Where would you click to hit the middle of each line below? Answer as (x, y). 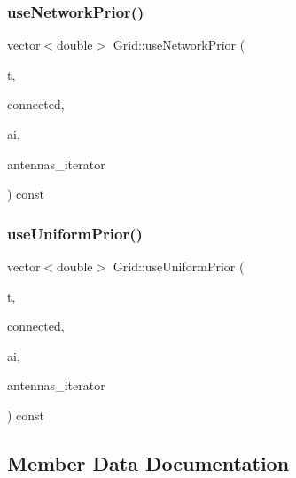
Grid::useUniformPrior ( (179, 266)
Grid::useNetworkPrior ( (179, 45)
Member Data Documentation (148, 462)
